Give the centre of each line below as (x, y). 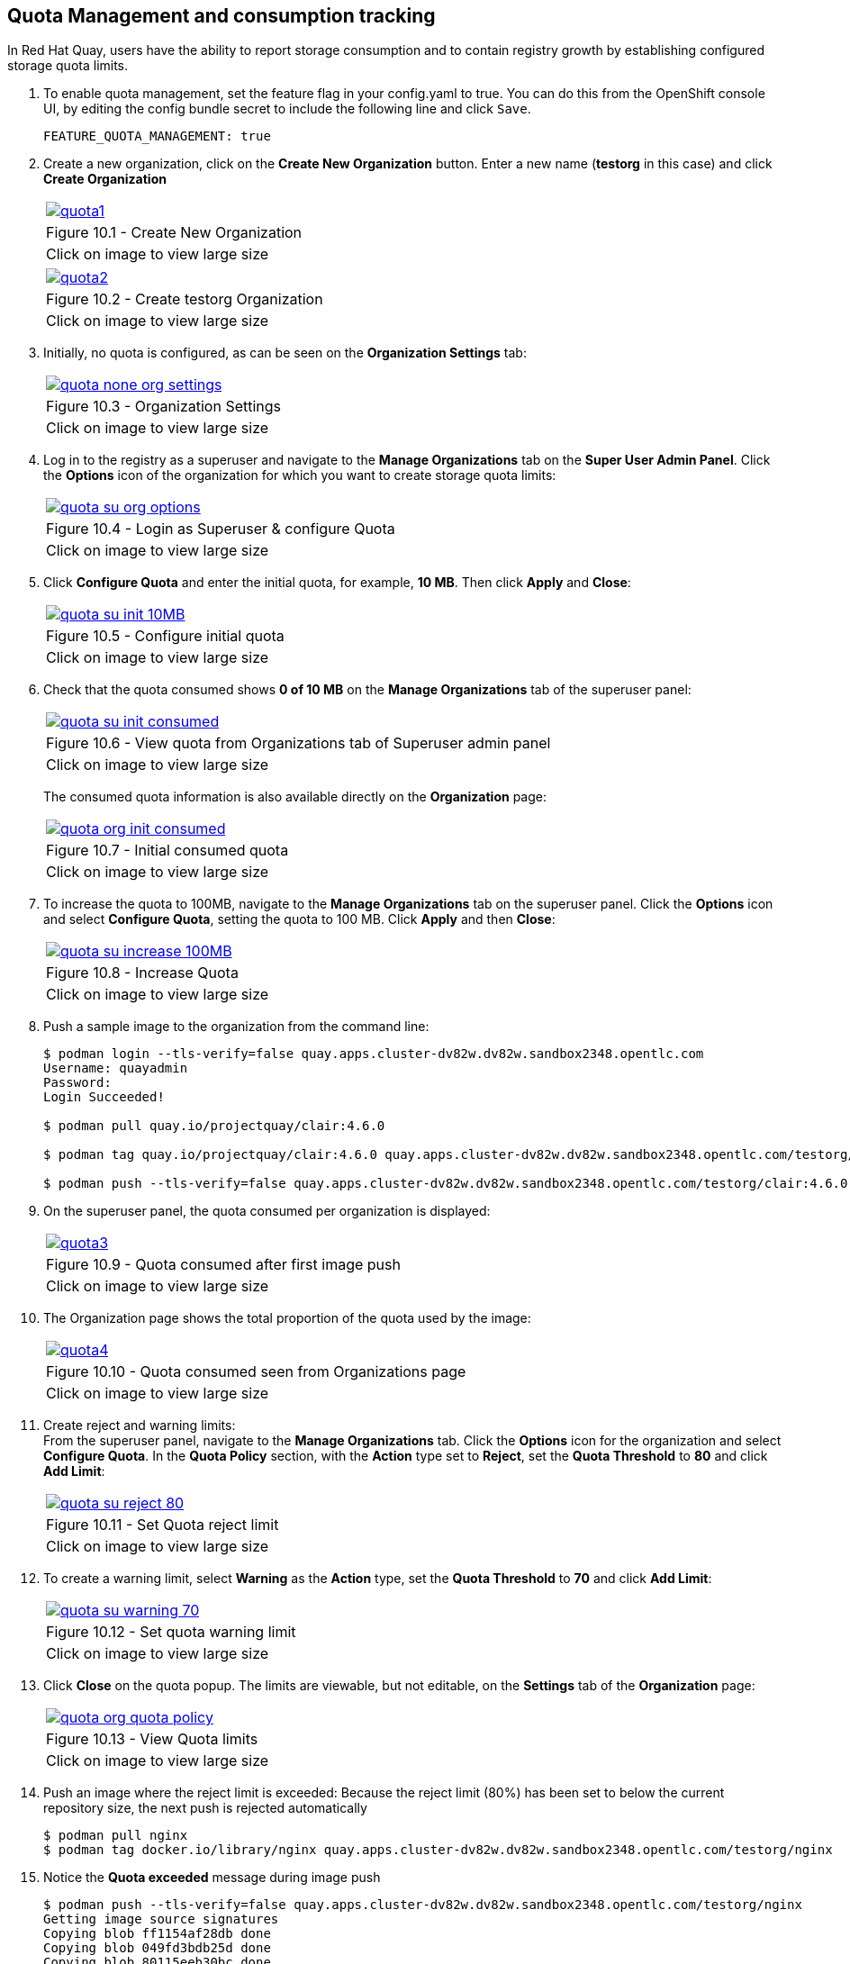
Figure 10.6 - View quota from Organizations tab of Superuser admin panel (298, 743)
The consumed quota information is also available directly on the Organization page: (295, 797)
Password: (77, 1083)
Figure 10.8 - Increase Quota (142, 973)
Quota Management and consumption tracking (222, 16)
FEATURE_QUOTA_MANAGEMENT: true (157, 136)
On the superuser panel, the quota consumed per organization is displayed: (267, 1211)
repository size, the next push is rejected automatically (205, 1808)
